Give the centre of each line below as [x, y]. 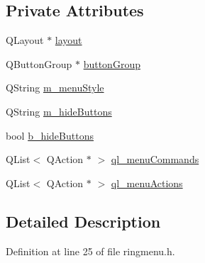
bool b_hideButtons [50, 135]
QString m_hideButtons [59, 111]
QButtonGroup [39, 63]
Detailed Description [83, 221]
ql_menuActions [147, 183]
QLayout [25, 40]
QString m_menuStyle [55, 88]
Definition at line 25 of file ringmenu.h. [90, 251]
